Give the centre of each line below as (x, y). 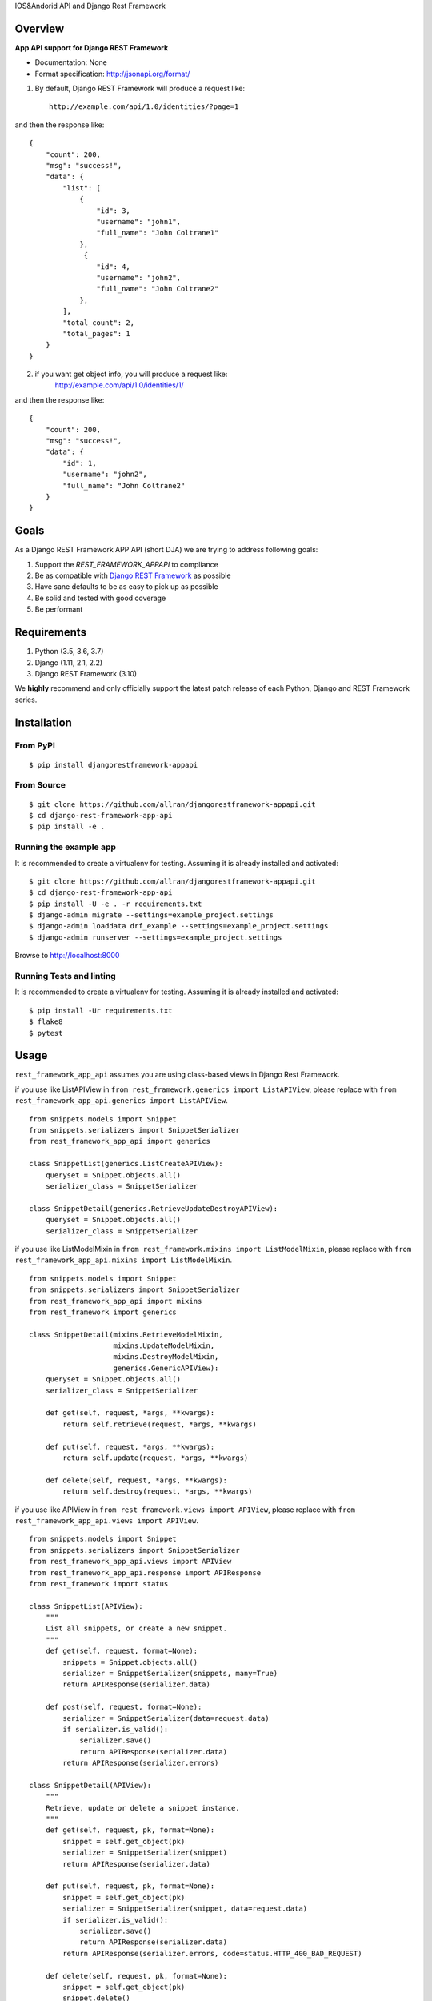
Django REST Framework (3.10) (86, 673)
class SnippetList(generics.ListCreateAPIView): (126, 1164)
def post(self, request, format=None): (124, 1707)
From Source (40, 785)
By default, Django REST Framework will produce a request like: (140, 89)
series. (26, 700)
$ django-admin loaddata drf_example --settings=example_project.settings (179, 926)
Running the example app (65, 847)
